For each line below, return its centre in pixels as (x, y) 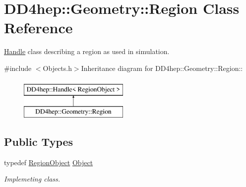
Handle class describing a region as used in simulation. (87, 51)
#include (18, 68)
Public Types (39, 142)
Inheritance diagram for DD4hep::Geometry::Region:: (162, 68)
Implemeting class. (32, 179)
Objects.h (57, 68)
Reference (38, 28)
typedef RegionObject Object (49, 162)
